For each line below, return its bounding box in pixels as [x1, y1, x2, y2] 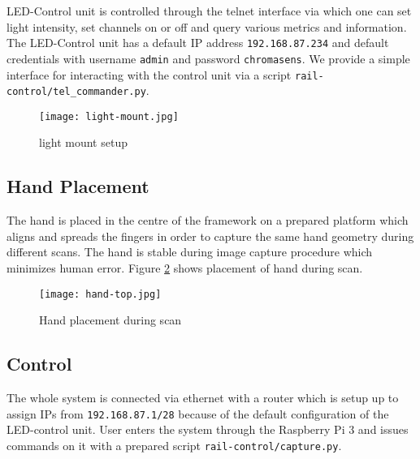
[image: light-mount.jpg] [39, 110, 179, 122]
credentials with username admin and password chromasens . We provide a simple [6, 49, 410, 66]
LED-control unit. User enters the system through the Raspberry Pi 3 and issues [6, 421, 409, 438]
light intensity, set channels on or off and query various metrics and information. [6, 18, 407, 35]
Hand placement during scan [39, 311, 182, 328]
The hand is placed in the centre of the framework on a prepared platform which [6, 212, 409, 229]
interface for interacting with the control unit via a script [6, 66, 292, 83]
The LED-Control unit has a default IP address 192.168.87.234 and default [6, 34, 389, 51]
